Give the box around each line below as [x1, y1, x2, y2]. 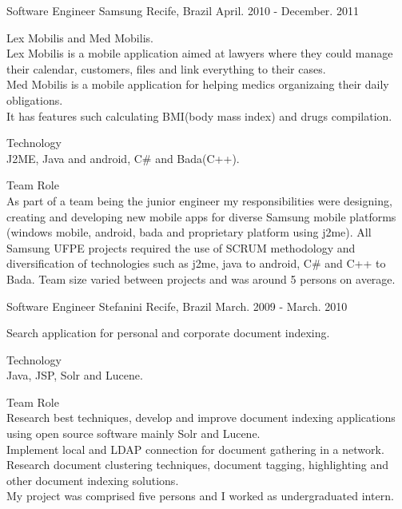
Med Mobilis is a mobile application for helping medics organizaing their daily [6, 76, 389, 93]
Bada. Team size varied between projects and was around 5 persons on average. [6, 270, 396, 287]
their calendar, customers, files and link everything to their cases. [6, 60, 326, 77]
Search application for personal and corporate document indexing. [6, 324, 330, 341]
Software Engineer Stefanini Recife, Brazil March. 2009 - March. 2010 [6, 297, 348, 314]
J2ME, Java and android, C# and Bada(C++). [6, 149, 240, 166]
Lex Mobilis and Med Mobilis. [6, 29, 153, 46]
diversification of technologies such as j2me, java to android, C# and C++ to [6, 255, 386, 272]
